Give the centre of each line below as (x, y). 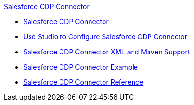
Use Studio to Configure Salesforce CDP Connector (105, 37)
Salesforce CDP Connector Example (81, 67)
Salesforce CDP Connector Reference (83, 82)
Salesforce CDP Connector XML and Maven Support (107, 52)
